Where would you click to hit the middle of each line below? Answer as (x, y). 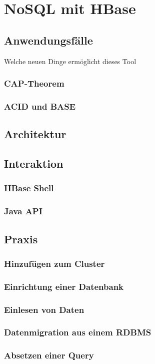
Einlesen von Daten (44, 309)
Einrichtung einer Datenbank (64, 286)
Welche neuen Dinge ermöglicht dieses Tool (70, 61)
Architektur (35, 134)
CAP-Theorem (34, 83)
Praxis (21, 239)
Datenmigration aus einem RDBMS (78, 332)
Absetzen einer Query (49, 355)
